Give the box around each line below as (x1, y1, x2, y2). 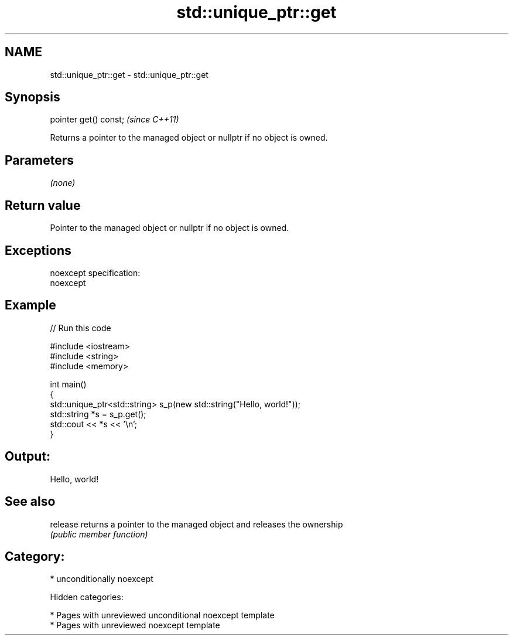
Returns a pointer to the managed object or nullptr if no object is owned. (50, 132, 328, 143)
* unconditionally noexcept (50, 574, 153, 584)
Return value (5, 198, 81, 213)
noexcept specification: (50, 267, 141, 278)
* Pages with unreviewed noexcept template (50, 620, 220, 631)
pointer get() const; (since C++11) (50, 114, 179, 125)
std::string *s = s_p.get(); (50, 408, 146, 419)
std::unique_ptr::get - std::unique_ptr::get (50, 69, 208, 80)
